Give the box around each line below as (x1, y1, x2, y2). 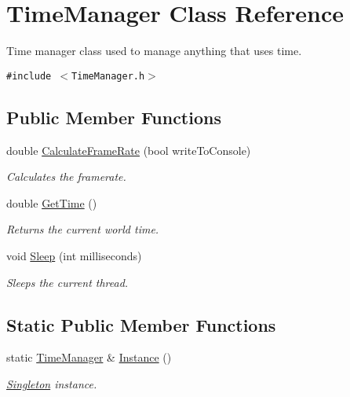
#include (6, 70, 52, 82)
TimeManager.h (71, 70, 145, 82)
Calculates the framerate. (6, 168, 126, 185)
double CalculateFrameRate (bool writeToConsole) (6, 142, 251, 158)
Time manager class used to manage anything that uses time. (6, 42, 302, 59)
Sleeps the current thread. (6, 274, 129, 290)
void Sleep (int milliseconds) (6, 247, 142, 263)
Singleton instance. (6, 375, 97, 391)
